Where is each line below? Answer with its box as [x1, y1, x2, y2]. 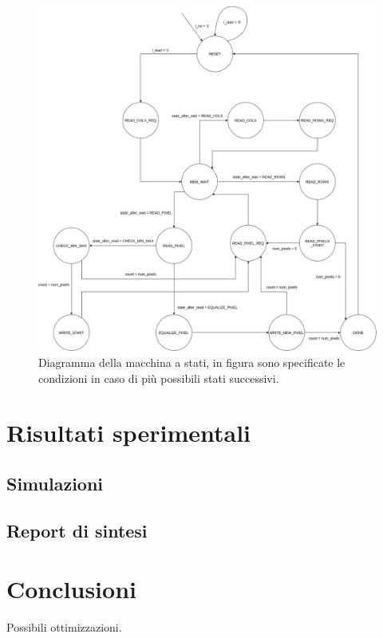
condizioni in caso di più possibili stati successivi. [38, 369, 279, 386]
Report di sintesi [6, 518, 148, 542]
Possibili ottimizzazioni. [6, 619, 122, 636]
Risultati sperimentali [6, 416, 251, 449]
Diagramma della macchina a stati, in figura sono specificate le [38, 354, 345, 371]
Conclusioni [6, 573, 136, 605]
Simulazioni [6, 471, 104, 495]
